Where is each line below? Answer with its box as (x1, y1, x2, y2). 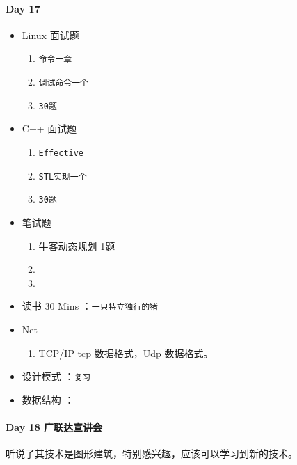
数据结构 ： (22, 392, 74, 407)
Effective (38, 148, 84, 158)
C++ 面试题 (22, 121, 77, 136)
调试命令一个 (38, 78, 88, 88)
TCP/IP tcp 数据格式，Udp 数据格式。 (38, 345, 214, 360)
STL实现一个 (38, 171, 87, 182)
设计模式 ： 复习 (22, 369, 91, 384)
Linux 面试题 (22, 27, 79, 42)
